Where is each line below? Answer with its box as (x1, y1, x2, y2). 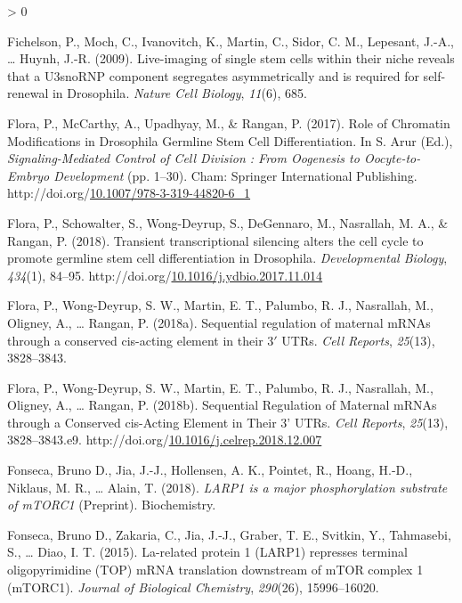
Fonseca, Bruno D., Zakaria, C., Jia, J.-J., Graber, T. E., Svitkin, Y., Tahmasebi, (7, 525, 451, 543)
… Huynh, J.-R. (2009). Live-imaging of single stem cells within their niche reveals (7, 49, 455, 68)
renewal (7, 84, 49, 102)
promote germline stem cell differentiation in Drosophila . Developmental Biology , (7, 249, 448, 267)
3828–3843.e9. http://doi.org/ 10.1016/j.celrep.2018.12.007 (7, 430, 322, 449)
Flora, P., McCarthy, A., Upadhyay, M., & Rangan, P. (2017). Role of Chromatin (7, 113, 450, 132)
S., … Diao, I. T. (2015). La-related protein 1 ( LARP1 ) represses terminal (7, 542, 408, 561)
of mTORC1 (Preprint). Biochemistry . (7, 495, 216, 514)
